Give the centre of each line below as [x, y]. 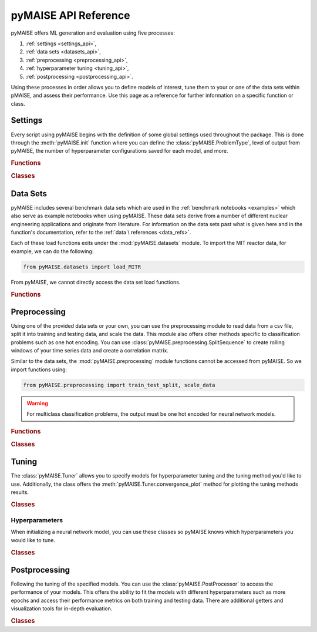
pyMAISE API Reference [70, 15]
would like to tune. [33, 540]
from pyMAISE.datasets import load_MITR [82, 267]
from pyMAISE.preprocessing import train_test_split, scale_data [119, 385]
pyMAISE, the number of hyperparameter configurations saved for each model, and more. [119, 151]
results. [20, 492]
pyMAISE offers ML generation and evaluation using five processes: [93, 33]
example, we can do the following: [52, 251]
